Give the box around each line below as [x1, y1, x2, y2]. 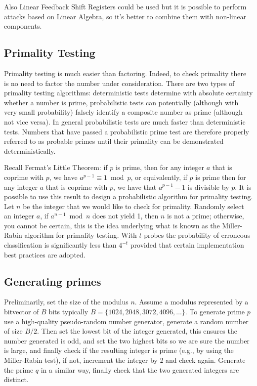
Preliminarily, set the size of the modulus [4, 297, 128, 307]
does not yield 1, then [92, 211, 159, 221]
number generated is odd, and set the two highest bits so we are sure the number [4, 335, 250, 345]
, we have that [113, 181, 157, 192]
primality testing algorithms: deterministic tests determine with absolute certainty [4, 87, 253, 98]
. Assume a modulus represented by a [134, 297, 249, 307]
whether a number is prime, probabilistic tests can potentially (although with [4, 97, 239, 107]
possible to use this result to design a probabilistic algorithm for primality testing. [4, 191, 253, 202]
